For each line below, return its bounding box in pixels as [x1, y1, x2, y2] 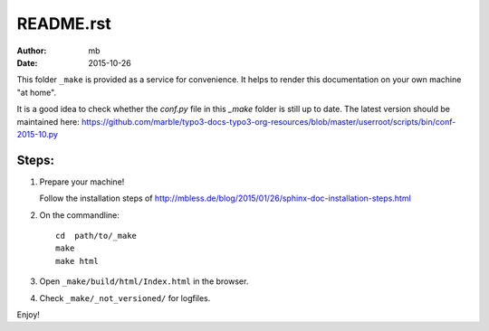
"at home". [16, 87, 57, 98]
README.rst [16, 14, 112, 33]
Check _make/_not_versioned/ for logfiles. [39, 292, 211, 303]
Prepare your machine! [39, 176, 125, 187]
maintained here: [16, 116, 81, 127]
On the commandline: [39, 209, 120, 221]
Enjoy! [16, 308, 41, 320]
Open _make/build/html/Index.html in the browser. [39, 276, 249, 287]
